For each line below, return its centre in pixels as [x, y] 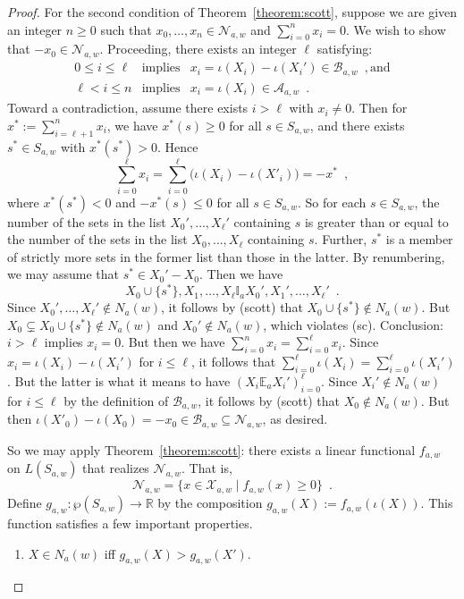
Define [25, 503]
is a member [419, 239]
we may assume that [63, 274]
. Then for [380, 108]
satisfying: [345, 49]
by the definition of [116, 400]
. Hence [177, 146]
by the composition [210, 503]
